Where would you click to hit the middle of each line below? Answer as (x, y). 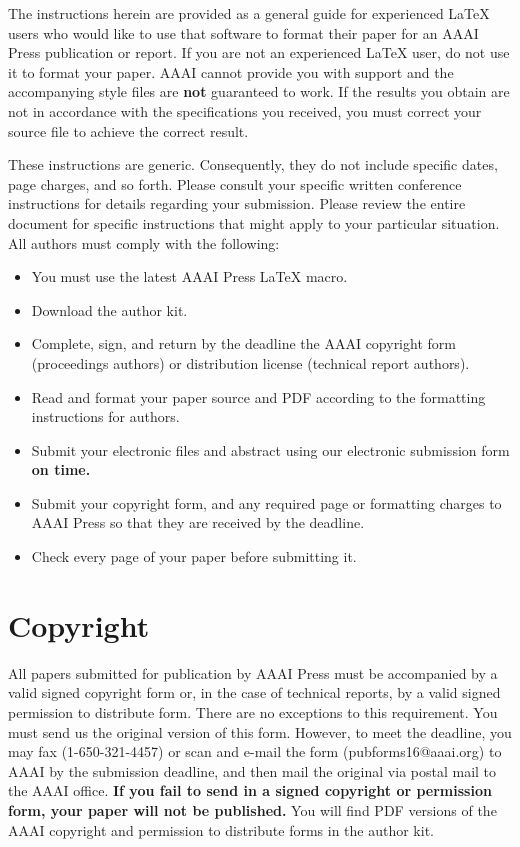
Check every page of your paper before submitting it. (194, 556)
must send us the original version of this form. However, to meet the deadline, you (260, 731)
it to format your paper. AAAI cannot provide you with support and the (231, 71)
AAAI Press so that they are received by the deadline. (198, 522)
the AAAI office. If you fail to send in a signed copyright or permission (250, 790)
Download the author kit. (109, 309)
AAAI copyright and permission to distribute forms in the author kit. (221, 829)
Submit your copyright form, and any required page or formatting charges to (266, 502)
